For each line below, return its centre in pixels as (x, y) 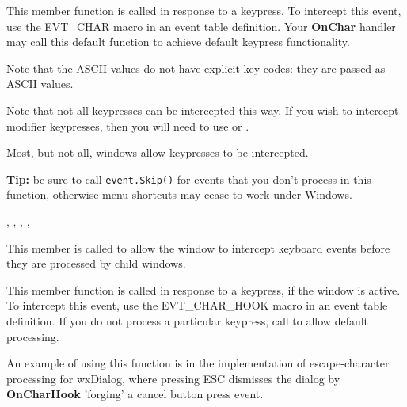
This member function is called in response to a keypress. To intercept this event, (204, 10)
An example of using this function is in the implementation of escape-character (198, 363)
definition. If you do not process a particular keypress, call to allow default (188, 320)
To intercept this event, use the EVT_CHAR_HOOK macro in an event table (197, 305)
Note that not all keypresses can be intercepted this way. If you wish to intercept (203, 110)
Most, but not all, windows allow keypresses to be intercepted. (158, 152)
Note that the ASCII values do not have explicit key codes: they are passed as (196, 68)
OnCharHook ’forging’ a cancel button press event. (135, 394)
